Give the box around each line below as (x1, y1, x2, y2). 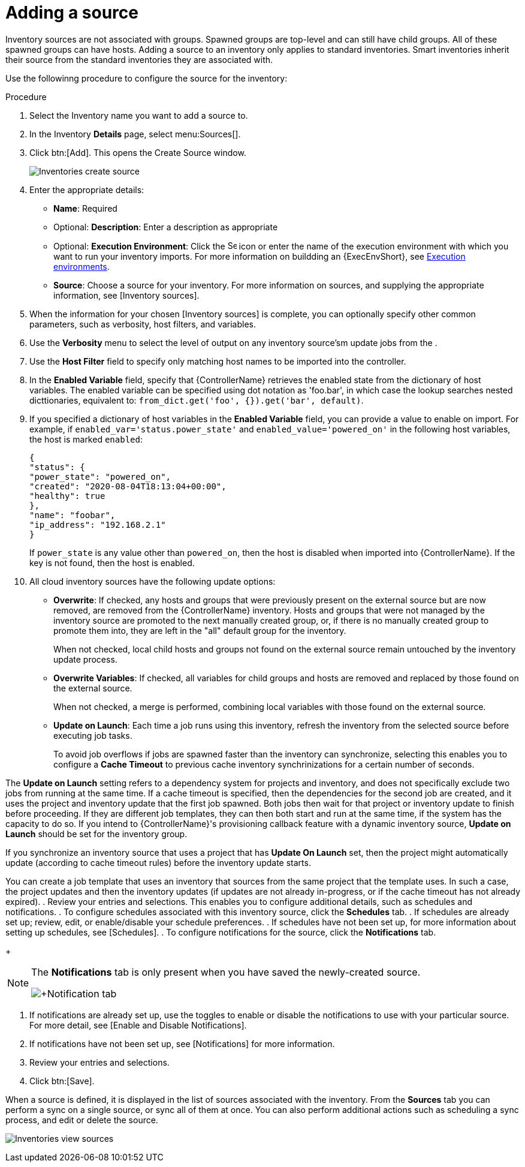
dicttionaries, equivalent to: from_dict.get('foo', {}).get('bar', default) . (29, 395, 364, 405)
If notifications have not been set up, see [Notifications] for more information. (29, 1038, 335, 1049)
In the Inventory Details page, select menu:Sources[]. (29, 128, 241, 139)
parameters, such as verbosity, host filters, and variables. (29, 318, 256, 329)
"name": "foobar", (29, 510, 116, 520)
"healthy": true (29, 491, 105, 501)
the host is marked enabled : (29, 434, 143, 444)
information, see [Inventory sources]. (53, 290, 200, 300)
